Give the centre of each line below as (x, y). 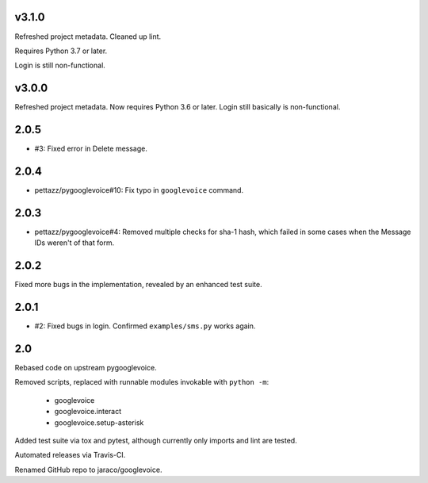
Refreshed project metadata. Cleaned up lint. (88, 36)
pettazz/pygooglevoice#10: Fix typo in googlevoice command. (139, 190)
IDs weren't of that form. (75, 243)
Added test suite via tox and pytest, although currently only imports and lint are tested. (156, 440)
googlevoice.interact (88, 412)
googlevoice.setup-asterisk (99, 422)
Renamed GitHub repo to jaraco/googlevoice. (88, 470)
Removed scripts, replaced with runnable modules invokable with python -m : (142, 382)
